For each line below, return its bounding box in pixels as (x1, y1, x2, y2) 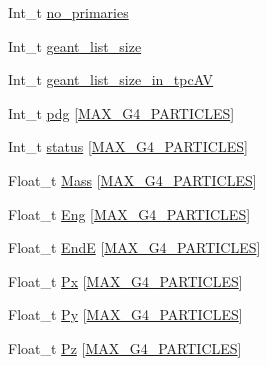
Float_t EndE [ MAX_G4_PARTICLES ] (8, 237, 261, 258)
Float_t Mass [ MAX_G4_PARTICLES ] (8, 169, 257, 190)
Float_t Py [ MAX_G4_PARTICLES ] (8, 304, 243, 325)
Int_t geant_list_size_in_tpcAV (8, 69, 214, 90)
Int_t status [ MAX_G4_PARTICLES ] (8, 136, 248, 157)
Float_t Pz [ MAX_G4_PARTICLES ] (8, 337, 242, 358)
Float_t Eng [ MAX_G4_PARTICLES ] (8, 203, 251, 224)
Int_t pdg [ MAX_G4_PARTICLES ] (8, 102, 235, 123)
